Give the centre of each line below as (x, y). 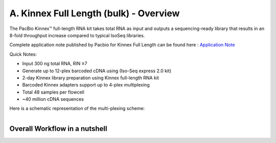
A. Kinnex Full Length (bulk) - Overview (95, 13)
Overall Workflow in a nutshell (58, 128)
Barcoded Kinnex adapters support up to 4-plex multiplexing (86, 85)
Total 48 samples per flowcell (53, 92)
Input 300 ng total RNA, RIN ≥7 (55, 64)
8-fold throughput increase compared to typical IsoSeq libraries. (77, 35)
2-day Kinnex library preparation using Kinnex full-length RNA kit (91, 78)
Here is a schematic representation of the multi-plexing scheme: (77, 108)
